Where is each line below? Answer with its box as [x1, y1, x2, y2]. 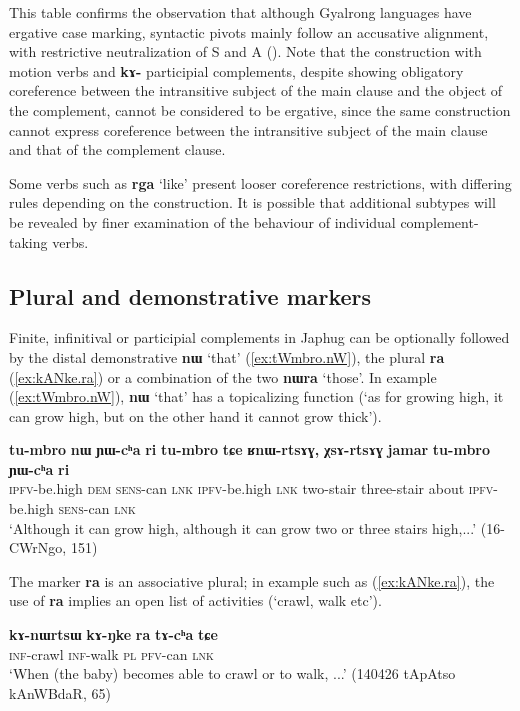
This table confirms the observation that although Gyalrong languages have [9, 2, 472, 22]
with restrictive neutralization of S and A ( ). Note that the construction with [9, 41, 482, 62]
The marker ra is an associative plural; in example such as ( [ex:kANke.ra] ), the [9, 570, 495, 591]
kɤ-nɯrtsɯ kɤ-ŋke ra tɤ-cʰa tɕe [9, 624, 218, 645]
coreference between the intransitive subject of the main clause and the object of [9, 80, 503, 101]
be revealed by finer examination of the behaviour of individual [9, 211, 396, 232]
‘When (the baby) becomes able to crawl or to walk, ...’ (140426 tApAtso [9, 663, 456, 684]
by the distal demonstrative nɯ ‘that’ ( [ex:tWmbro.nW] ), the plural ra [9, 346, 445, 367]
